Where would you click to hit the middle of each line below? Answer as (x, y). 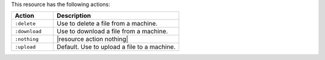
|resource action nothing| (93, 39)
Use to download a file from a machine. (113, 31)
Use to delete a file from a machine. (107, 24)
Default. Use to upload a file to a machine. (116, 47)
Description (74, 16)
